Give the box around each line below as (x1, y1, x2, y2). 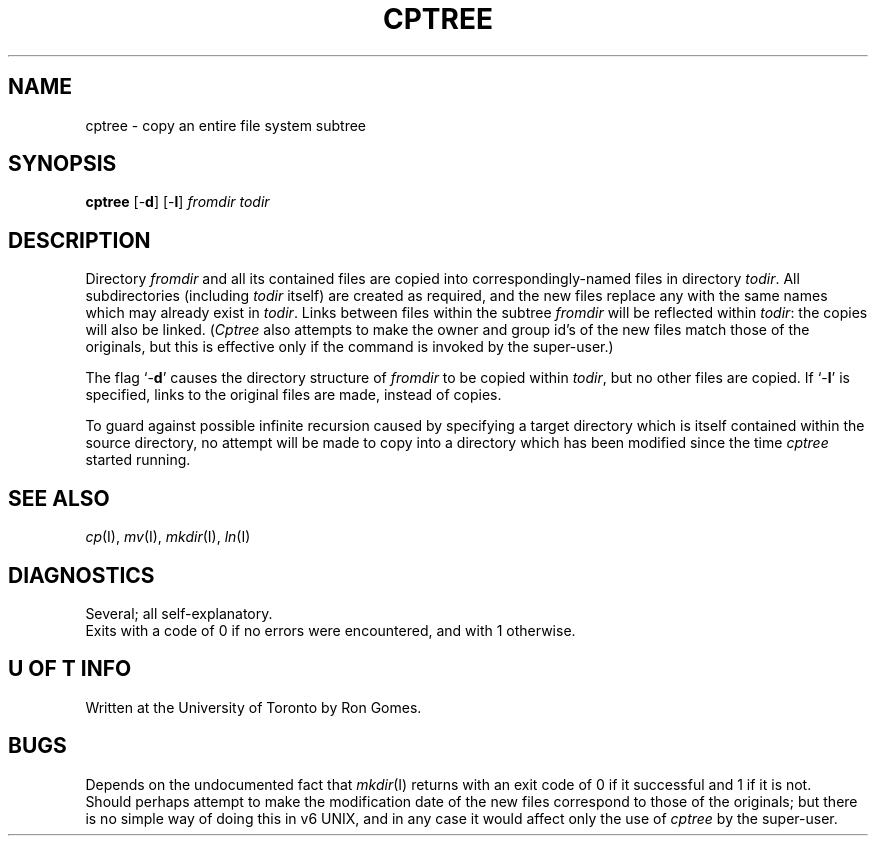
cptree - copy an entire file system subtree (85, 116, 367, 134)
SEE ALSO (8, 485, 110, 511)
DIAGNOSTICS (8, 562, 155, 588)
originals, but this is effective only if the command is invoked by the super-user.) (85, 338, 614, 356)
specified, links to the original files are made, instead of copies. (85, 386, 502, 404)
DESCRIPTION (8, 227, 151, 253)
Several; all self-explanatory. (85, 604, 273, 622)
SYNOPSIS (8, 151, 117, 177)
